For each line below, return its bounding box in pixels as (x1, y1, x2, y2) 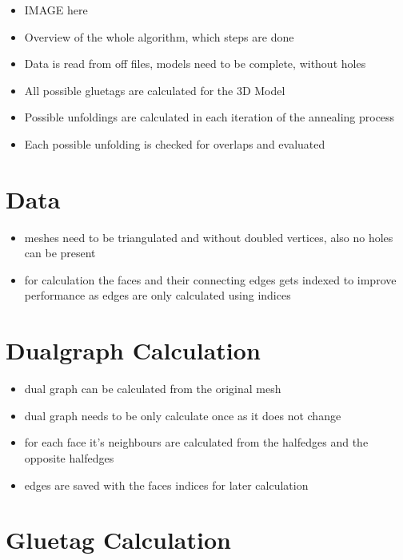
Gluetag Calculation (6, 523, 231, 556)
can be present (24, 244, 96, 261)
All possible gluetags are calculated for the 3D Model (24, 81, 285, 98)
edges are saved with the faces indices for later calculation (24, 476, 309, 493)
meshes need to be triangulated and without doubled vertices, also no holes (24, 228, 393, 245)
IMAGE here (24, 2, 88, 18)
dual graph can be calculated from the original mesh (24, 380, 281, 397)
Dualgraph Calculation (6, 334, 261, 367)
